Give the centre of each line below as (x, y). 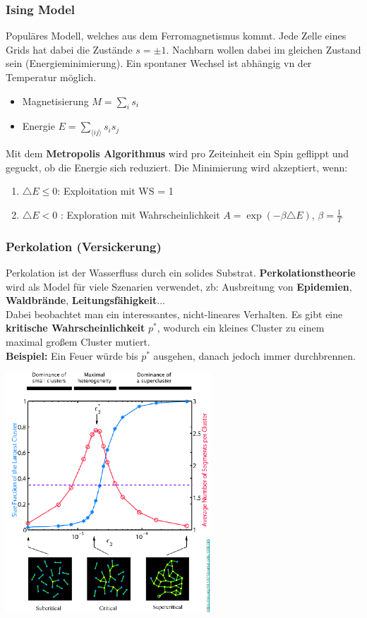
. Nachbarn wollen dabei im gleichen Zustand (264, 49)
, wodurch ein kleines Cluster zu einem (241, 328)
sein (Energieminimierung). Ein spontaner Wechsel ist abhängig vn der (159, 63)
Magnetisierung (55, 101)
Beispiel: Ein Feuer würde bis (72, 355)
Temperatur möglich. (51, 77)
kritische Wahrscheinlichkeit (76, 328)
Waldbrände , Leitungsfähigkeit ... (85, 300)
